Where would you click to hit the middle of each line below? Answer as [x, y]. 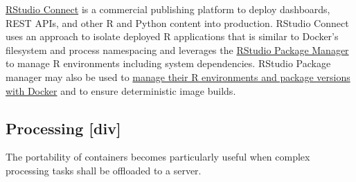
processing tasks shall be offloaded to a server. [104, 170]
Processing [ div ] [63, 128]
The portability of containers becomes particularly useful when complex [158, 157]
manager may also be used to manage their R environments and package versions [178, 76]
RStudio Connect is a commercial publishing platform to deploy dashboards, [168, 9]
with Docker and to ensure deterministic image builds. [121, 90]
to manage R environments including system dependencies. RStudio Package [168, 63]
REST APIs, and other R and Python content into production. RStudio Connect [177, 22]
